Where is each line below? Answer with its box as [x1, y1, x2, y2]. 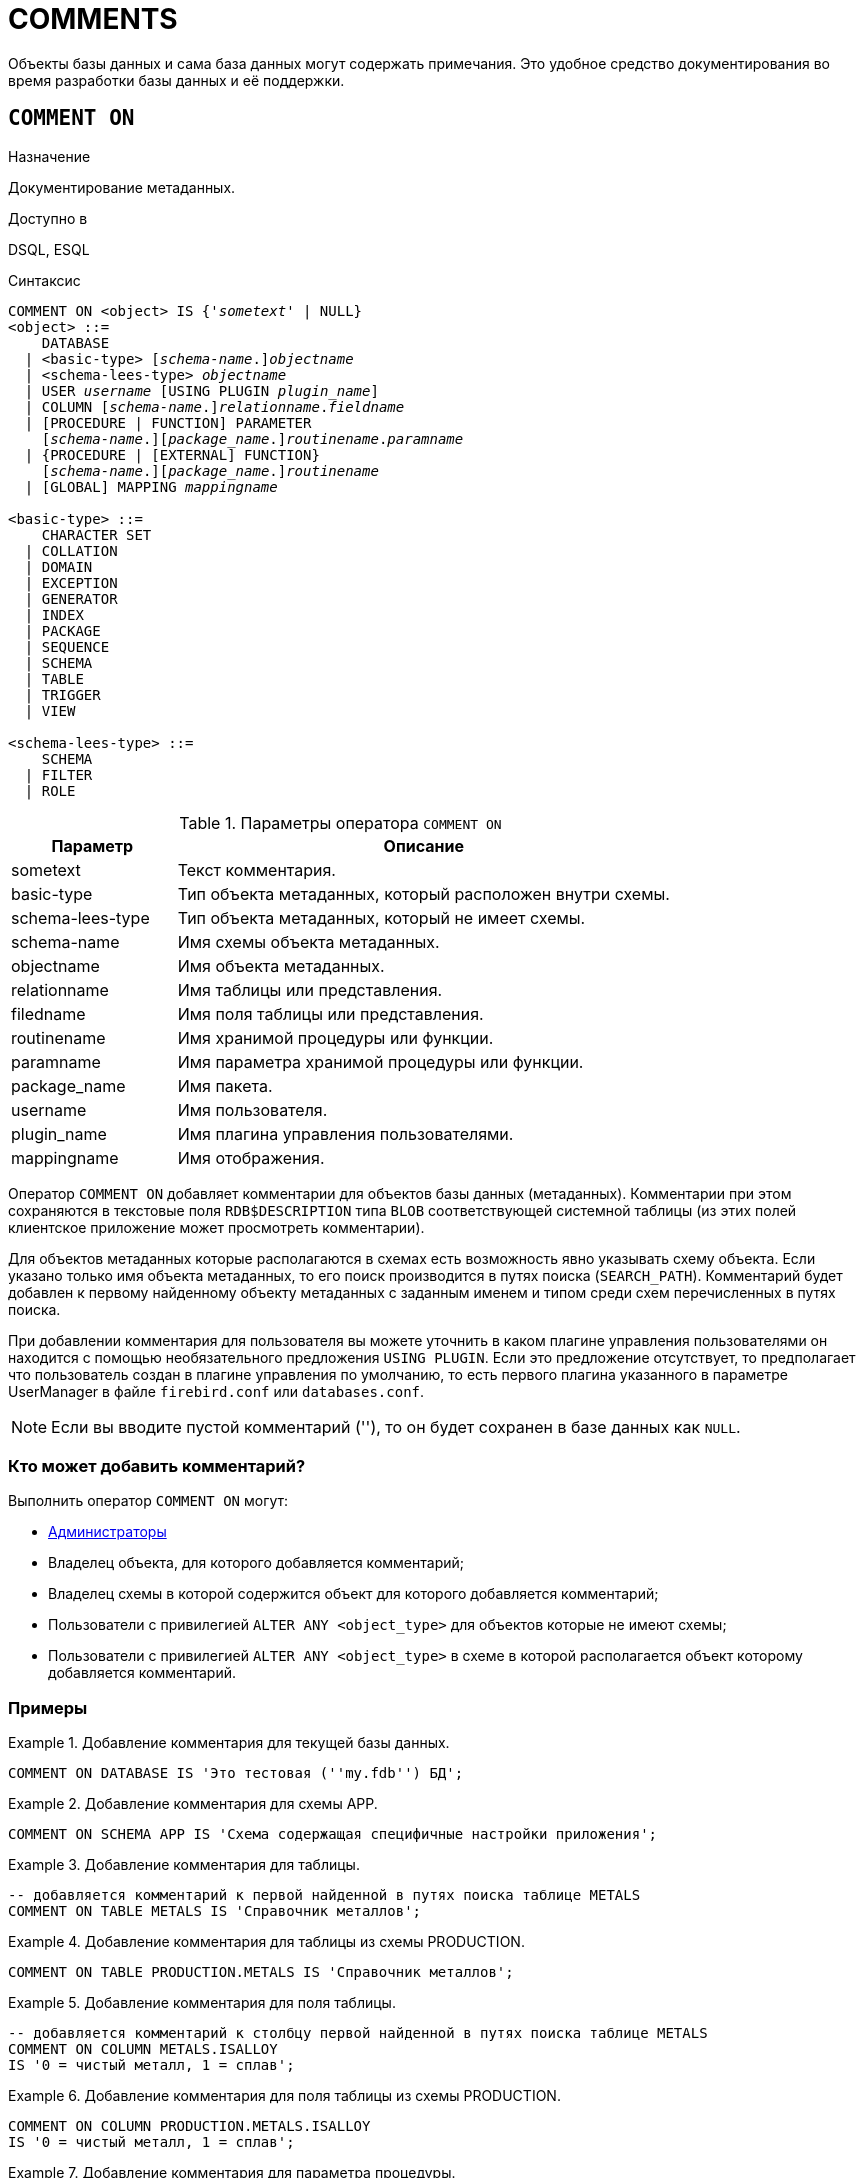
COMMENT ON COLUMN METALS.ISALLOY [8, 2041, 278, 2058]
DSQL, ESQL [8, 240, 90, 258]
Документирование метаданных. [8, 178, 236, 196]
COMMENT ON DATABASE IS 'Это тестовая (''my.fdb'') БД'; [8, 1765, 464, 1782]
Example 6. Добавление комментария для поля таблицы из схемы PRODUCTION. [8, 2087, 561, 2105]
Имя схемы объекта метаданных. [177, 931, 440, 952]
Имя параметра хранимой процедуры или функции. [177, 1051, 584, 1072]
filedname [11, 1003, 86, 1024]
